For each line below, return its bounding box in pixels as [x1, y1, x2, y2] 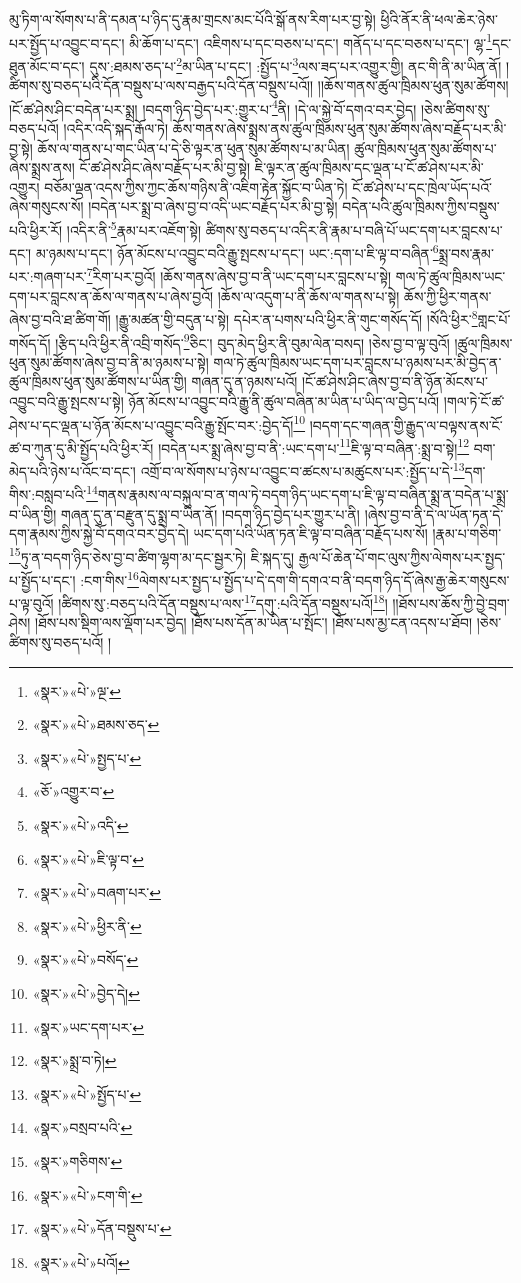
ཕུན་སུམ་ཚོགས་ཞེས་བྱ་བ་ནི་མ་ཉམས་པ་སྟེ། [9, 351, 209, 372]
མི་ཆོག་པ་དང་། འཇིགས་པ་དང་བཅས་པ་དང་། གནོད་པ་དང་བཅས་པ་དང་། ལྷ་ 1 [129, 29, 493, 53]
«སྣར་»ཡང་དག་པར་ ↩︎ [32, 1016, 144, 1037]
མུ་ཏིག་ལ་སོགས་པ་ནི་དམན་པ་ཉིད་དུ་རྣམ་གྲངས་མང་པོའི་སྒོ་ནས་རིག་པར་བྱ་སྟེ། [9, 9, 376, 29]
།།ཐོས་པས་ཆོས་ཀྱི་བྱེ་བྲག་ [392, 592, 510, 613]
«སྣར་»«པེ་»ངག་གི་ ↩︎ [32, 1184, 143, 1205]
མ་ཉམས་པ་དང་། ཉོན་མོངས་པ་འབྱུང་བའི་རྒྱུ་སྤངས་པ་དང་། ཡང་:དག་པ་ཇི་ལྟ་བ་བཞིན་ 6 [35, 240, 439, 263]
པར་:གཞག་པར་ [9, 266, 87, 287]
